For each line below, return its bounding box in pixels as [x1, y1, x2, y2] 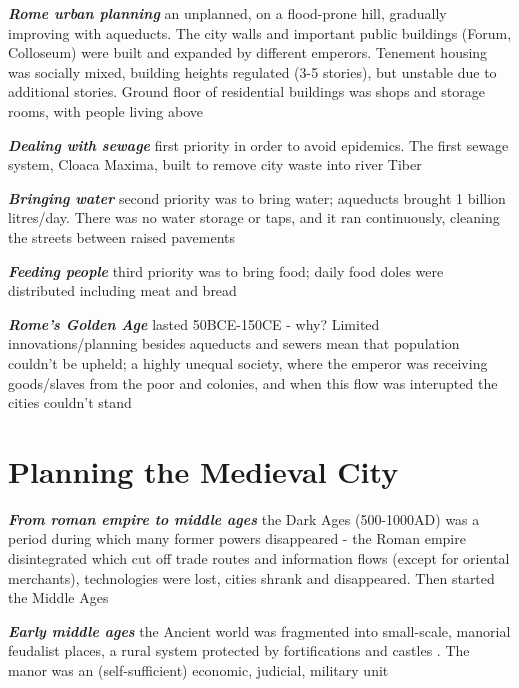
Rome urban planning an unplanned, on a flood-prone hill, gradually [8, 3, 447, 23]
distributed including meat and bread [8, 280, 237, 301]
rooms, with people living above [8, 100, 203, 121]
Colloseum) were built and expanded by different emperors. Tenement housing [8, 42, 488, 63]
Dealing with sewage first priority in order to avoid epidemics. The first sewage [8, 134, 509, 155]
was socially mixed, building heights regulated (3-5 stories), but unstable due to [8, 61, 497, 82]
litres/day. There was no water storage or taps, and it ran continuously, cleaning [8, 207, 500, 228]
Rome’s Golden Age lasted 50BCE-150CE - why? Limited [8, 313, 380, 334]
